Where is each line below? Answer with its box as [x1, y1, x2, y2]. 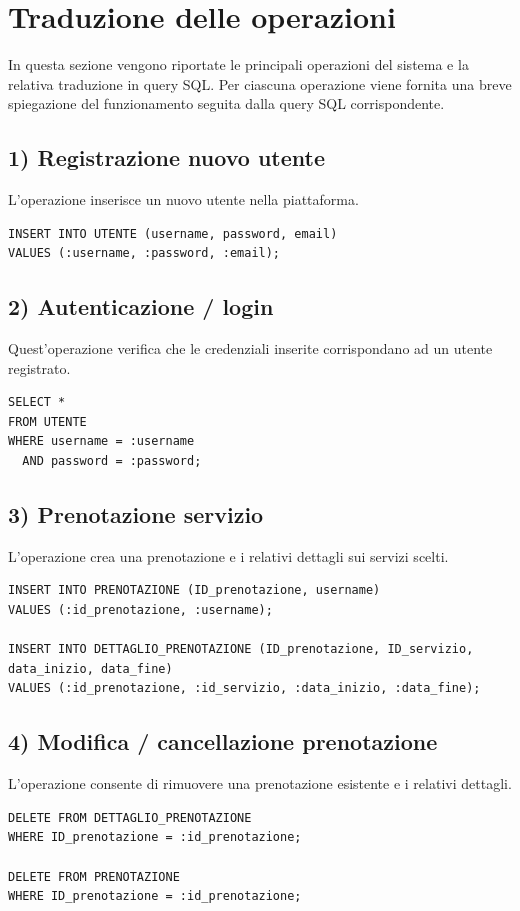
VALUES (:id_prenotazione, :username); [8, 603, 273, 618]
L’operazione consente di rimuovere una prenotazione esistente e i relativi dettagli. [8, 773, 512, 794]
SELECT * [8, 395, 66, 410]
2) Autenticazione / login [8, 291, 274, 322]
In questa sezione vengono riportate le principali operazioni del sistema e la [8, 54, 469, 75]
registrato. [8, 357, 71, 378]
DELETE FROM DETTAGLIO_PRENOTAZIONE [8, 810, 252, 825]
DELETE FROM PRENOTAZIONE [8, 869, 180, 884]
